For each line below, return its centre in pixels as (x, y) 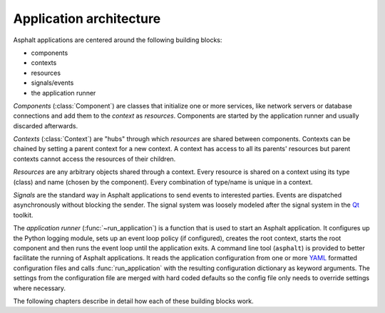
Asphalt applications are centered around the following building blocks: (118, 40)
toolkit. (23, 215)
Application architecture (87, 19)
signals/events (52, 83)
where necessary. (40, 288)
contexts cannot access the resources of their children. (94, 159)
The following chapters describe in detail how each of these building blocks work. (133, 301)
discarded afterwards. (46, 125)
